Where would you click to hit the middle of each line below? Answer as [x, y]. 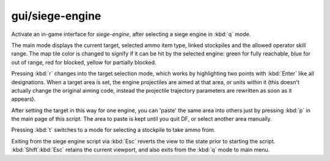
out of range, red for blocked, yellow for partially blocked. [84, 62]
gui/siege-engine [56, 16]
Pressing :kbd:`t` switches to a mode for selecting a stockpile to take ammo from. [113, 130]
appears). [24, 99]
